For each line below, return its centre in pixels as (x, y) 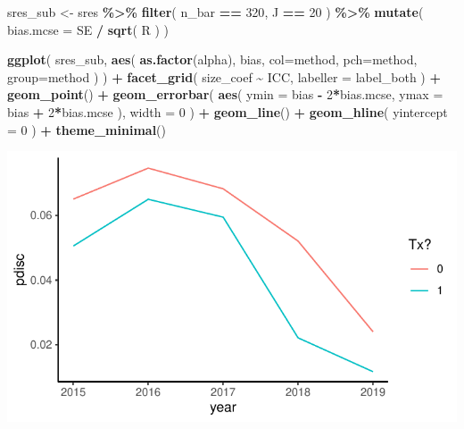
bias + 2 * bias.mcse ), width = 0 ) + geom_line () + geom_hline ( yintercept (228, 111)
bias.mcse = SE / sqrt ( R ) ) (88, 29)
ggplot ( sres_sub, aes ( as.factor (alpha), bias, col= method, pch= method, (212, 59)
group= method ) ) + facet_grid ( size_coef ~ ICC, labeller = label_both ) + (224, 76)
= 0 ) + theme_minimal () (87, 129)
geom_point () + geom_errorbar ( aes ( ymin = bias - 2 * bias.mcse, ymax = (225, 94)
